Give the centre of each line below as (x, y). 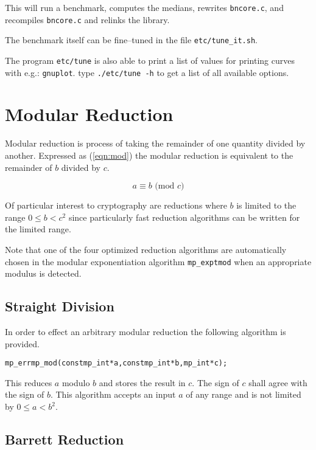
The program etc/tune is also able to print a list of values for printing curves (150, 60)
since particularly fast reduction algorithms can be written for (184, 217)
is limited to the (266, 205)
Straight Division (60, 306)
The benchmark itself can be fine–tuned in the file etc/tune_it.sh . (131, 40)
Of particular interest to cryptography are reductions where (116, 205)
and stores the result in (142, 382)
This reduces (29, 382)
